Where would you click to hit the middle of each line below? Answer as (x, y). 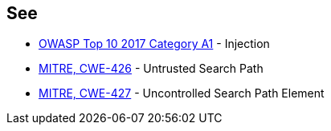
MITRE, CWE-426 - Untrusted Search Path (151, 69)
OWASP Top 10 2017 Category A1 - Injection (154, 44)
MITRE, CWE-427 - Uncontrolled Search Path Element (182, 93)
